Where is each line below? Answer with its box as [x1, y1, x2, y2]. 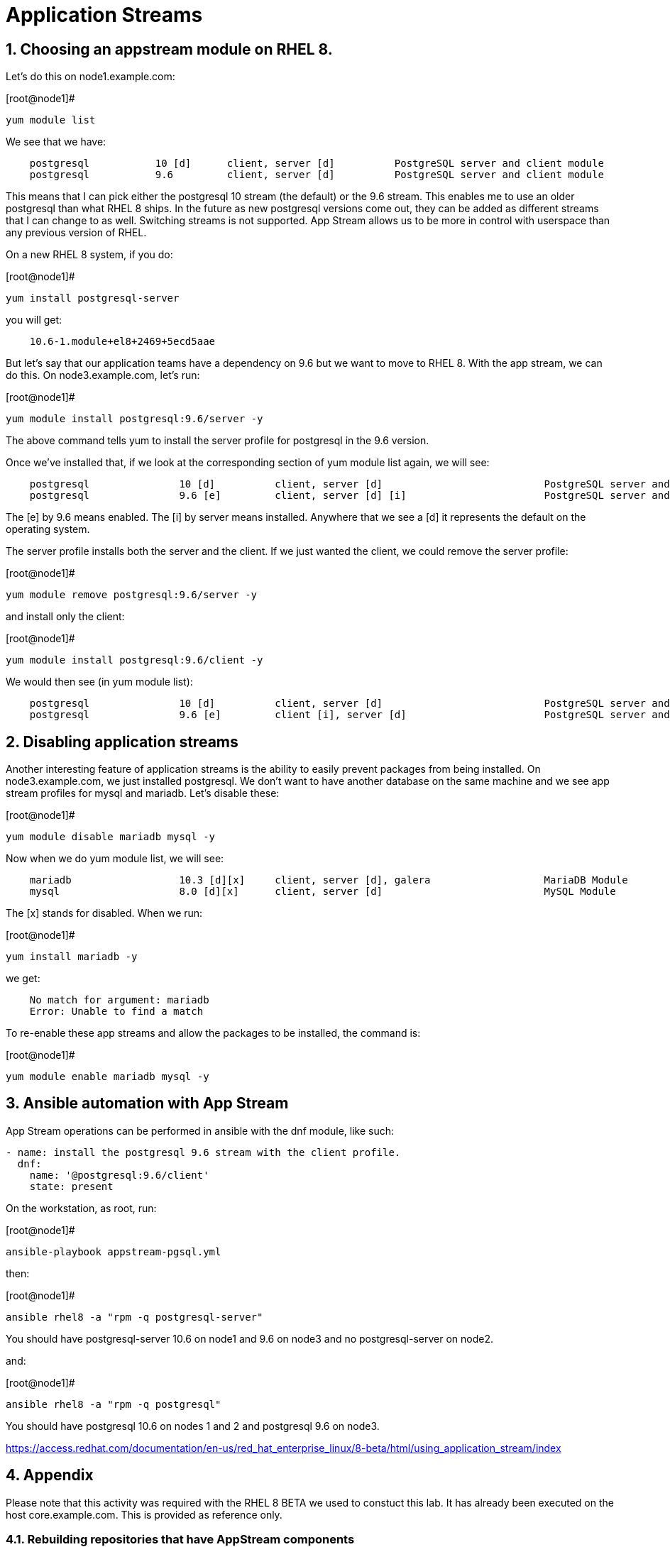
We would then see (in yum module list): [6, 676, 193, 688]
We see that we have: [6, 136, 106, 148]
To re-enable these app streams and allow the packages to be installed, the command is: [6, 1027, 421, 1040]
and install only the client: [6, 610, 125, 623]
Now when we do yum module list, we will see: [6, 852, 224, 865]
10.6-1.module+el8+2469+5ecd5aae [29, 336, 216, 348]
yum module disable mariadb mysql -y [6, 831, 216, 843]
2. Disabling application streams [6, 732, 238, 751]
